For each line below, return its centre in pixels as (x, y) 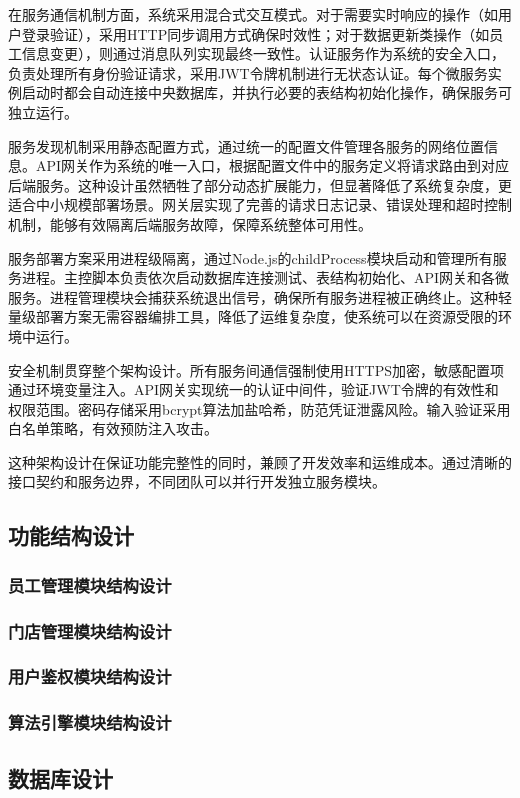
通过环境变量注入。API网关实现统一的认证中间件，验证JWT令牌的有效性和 (253, 389)
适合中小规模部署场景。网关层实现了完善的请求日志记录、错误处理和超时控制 (260, 204)
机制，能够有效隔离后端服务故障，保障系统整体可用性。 (190, 223)
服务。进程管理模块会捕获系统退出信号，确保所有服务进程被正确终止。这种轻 (260, 296)
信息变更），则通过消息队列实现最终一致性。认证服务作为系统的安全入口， (263, 53)
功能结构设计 (71, 535)
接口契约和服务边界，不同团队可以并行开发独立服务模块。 (197, 481)
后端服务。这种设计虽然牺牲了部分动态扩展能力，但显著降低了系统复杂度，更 (260, 184)
